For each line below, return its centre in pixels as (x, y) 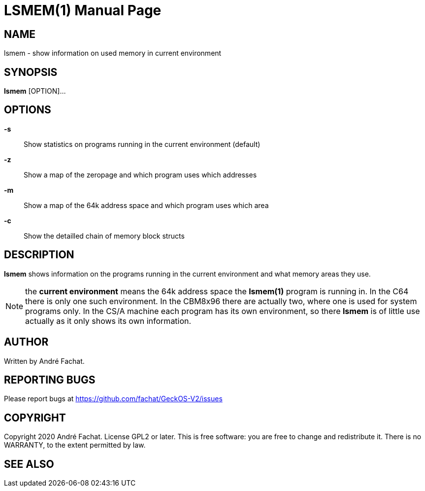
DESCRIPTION (39, 255)
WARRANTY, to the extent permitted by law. (75, 445)
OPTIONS (28, 110)
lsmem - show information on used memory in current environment (113, 53)
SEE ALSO (29, 464)
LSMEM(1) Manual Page (83, 10)
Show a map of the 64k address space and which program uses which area (146, 205)
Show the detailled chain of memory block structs (104, 236)
